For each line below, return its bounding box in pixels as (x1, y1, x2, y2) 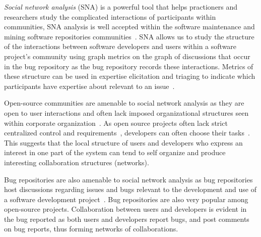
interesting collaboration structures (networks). (4, 157, 149, 167)
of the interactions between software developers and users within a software (4, 41, 237, 52)
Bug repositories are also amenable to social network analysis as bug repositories (4, 174, 253, 184)
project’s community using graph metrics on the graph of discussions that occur (4, 51, 250, 61)
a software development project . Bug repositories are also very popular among (4, 194, 248, 204)
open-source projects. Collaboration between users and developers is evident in (4, 204, 247, 214)
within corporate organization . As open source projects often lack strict (4, 117, 228, 128)
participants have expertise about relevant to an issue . (4, 80, 175, 91)
